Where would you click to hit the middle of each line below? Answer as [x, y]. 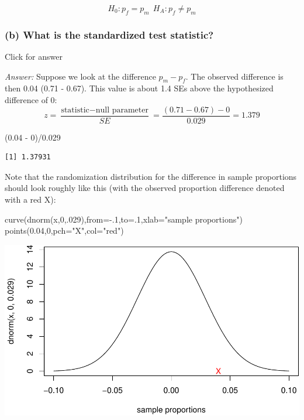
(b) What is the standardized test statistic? [109, 34]
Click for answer [34, 57]
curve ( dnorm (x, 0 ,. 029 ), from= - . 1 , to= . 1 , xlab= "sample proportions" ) [124, 219]
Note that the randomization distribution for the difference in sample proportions [151, 176]
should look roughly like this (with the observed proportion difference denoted [145, 188]
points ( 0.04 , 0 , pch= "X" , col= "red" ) [64, 231]
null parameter [122, 110]
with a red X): [30, 199]
